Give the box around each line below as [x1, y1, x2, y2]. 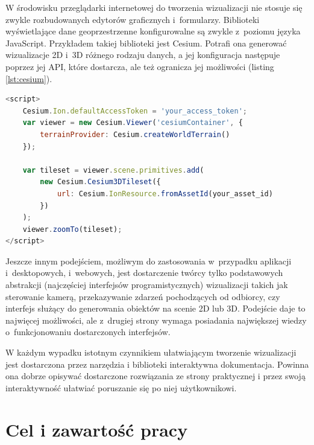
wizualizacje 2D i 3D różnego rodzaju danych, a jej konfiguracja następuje [5, 48, 280, 61]
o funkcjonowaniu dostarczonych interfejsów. [5, 325, 171, 338]
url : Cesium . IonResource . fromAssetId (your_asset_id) [57, 189, 273, 198]
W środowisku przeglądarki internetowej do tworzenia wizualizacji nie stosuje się [5, 1, 303, 13]
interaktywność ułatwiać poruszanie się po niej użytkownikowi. [5, 381, 237, 394]
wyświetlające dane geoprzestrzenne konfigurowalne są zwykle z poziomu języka [5, 25, 301, 37]
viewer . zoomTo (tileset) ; [22, 225, 122, 234]
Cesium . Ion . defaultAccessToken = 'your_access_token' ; [22, 106, 247, 115]
